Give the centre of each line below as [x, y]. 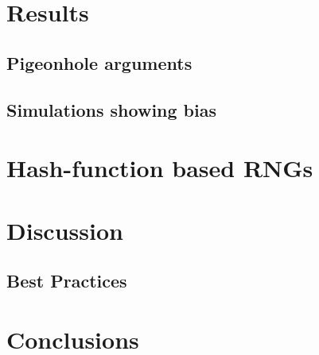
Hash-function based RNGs [160, 168]
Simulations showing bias [112, 109]
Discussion [65, 230]
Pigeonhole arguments [99, 62]
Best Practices [67, 281]
